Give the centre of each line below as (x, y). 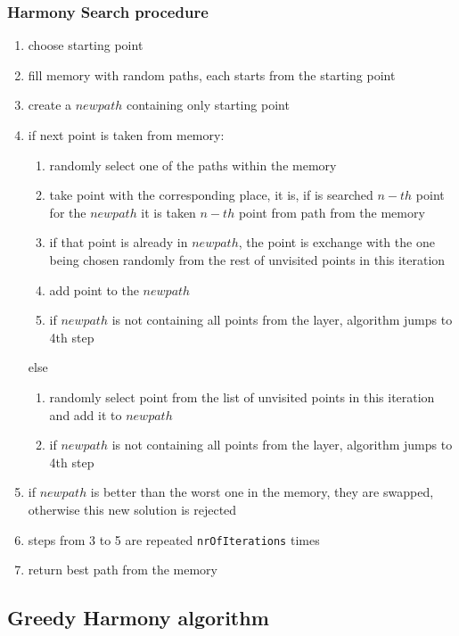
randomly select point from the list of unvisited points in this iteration (242, 396)
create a (50, 105)
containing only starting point (208, 105)
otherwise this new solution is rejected (132, 509)
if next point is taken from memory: (126, 135)
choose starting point (86, 45)
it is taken (168, 212)
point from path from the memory (332, 212)
